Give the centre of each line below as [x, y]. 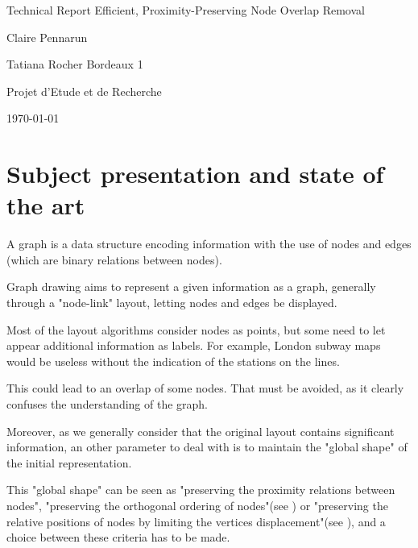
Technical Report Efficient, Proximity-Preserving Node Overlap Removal [186, 10]
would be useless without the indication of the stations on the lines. [173, 361]
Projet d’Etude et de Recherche [84, 91]
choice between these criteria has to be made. [118, 537]
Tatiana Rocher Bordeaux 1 [75, 64]
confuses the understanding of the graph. [108, 404]
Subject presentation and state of [195, 174]
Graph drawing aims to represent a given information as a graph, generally [191, 286]
